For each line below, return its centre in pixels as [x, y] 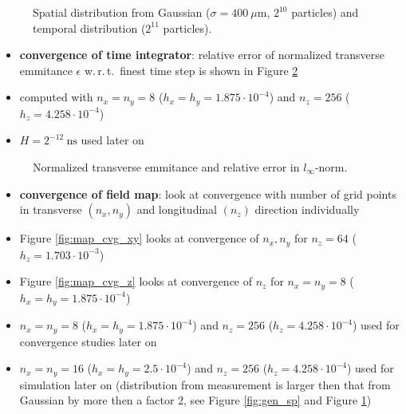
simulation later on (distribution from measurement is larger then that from [205, 384]
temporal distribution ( [89, 28]
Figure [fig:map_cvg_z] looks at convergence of [136, 281]
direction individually [307, 209]
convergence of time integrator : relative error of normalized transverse [202, 55]
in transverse [51, 209]
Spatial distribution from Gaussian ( [122, 12]
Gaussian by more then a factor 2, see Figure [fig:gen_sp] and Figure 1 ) [195, 400]
